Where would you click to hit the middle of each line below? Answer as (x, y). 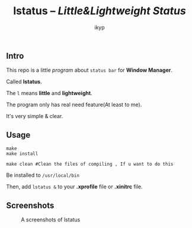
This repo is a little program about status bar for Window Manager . (89, 70)
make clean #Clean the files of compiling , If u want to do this (90, 164)
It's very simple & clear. (35, 116)
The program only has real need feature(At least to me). (74, 104)
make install (22, 154)
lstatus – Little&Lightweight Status (100, 11)
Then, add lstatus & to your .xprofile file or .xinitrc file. (75, 187)
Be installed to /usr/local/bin (43, 175)
